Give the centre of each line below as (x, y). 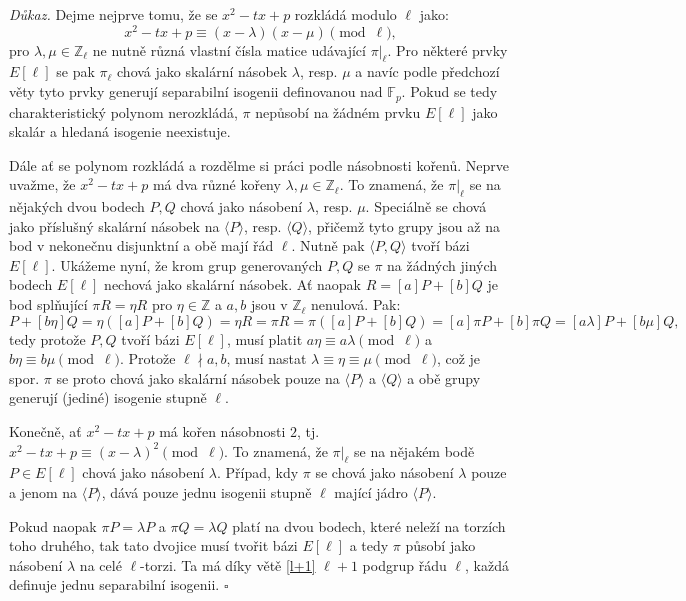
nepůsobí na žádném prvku (338, 111)
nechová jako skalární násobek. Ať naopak (232, 284)
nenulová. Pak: (356, 304)
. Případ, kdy (257, 472)
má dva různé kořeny (216, 184)
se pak (75, 71)
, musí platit (264, 338)
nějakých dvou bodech (77, 206)
